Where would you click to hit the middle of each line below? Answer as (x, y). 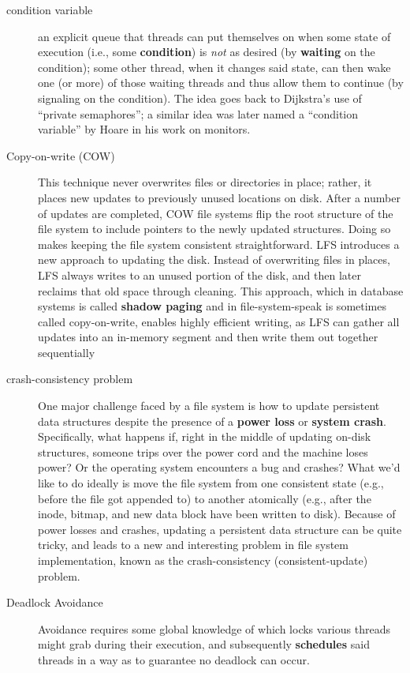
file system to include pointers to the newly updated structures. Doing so (214, 229)
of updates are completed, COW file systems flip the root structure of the (216, 213)
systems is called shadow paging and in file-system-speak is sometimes (212, 306)
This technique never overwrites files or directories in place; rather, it (205, 182)
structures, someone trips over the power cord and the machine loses (203, 451)
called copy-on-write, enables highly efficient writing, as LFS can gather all (219, 321)
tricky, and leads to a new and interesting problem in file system (193, 545)
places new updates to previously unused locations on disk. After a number (219, 197)
